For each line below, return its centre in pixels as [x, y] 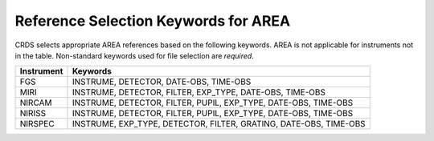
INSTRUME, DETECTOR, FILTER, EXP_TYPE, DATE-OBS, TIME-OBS [199, 92]
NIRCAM [36, 103]
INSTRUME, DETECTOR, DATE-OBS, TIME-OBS [162, 82]
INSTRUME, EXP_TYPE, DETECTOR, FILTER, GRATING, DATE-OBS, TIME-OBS [219, 124]
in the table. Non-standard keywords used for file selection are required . [135, 55]
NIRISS [33, 114]
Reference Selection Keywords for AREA [153, 21]
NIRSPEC [37, 124]
